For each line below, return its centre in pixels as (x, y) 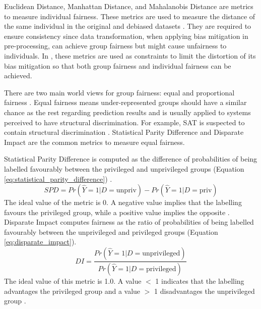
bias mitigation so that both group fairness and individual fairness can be (118, 65)
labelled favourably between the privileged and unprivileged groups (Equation (124, 168)
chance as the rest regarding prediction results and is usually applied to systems (127, 112)
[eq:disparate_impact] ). (40, 242)
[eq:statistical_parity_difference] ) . (58, 178)
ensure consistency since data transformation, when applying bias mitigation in (126, 36)
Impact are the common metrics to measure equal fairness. (94, 142)
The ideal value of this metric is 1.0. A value (73, 280)
